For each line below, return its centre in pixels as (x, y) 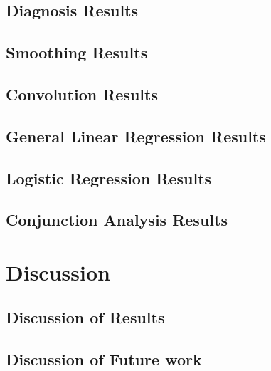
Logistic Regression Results (109, 178)
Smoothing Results (77, 52)
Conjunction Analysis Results (117, 220)
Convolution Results (82, 94)
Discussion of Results (85, 317)
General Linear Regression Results (136, 136)
